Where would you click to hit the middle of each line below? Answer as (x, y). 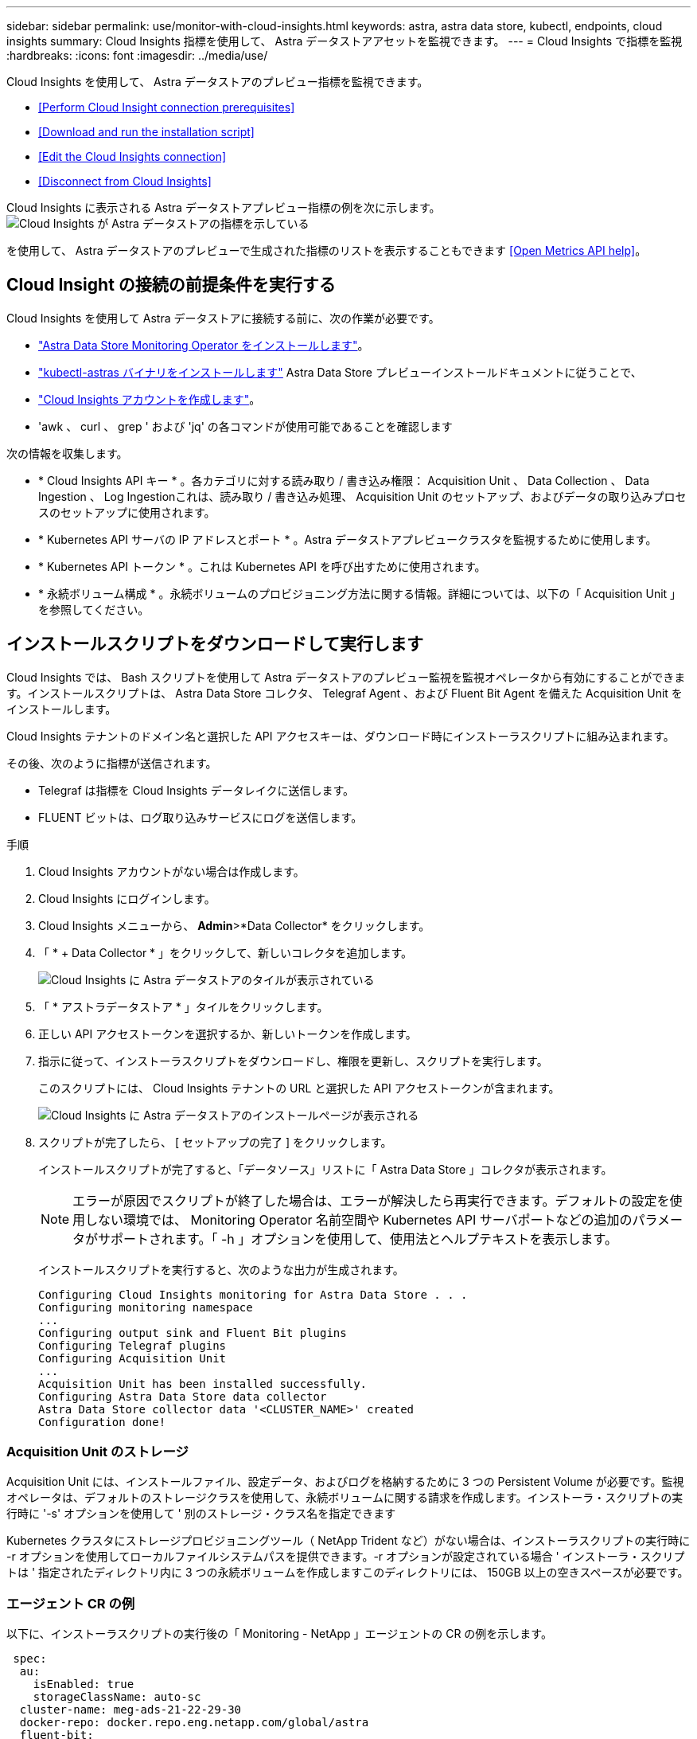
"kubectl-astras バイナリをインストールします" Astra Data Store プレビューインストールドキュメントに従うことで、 (340, 372)
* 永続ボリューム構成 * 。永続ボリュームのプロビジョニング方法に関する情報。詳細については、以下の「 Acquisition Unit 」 (360, 593)
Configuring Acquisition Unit (132, 1358)
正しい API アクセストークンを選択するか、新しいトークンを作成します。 (228, 1034)
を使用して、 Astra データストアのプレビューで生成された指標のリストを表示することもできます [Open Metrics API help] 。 (327, 250)
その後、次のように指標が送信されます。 (112, 763)
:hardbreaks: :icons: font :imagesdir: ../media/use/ (137, 55)
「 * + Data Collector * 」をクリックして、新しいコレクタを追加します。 (225, 952)
